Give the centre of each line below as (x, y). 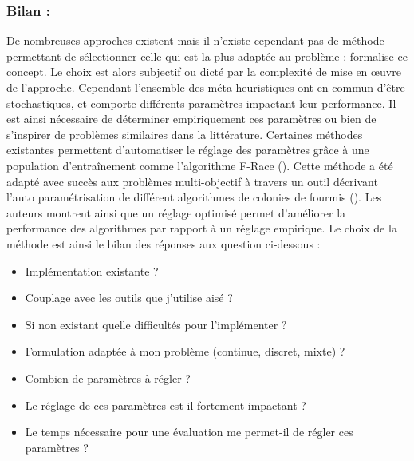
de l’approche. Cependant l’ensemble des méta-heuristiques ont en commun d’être (206, 87)
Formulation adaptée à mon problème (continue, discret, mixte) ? (185, 351)
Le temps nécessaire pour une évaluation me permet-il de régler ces (189, 432)
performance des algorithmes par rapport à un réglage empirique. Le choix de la (202, 228)
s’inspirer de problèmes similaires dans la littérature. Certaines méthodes (185, 134)
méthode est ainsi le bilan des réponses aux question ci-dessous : (164, 243)
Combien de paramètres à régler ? (108, 378)
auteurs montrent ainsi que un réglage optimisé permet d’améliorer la (176, 212)
